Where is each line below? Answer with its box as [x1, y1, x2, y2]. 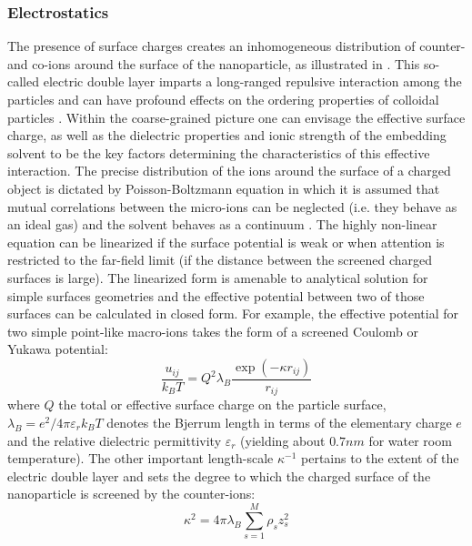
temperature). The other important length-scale [7, 449, 274, 468]
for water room [368, 430, 452, 450]
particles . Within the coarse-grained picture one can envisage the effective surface [7, 107, 466, 126]
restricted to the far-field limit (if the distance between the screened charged [7, 250, 433, 269]
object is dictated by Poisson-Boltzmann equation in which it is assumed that [7, 178, 440, 197]
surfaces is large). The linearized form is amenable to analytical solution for [7, 268, 428, 287]
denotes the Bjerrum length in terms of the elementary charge [106, 412, 452, 431]
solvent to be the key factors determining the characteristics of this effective [7, 143, 430, 162]
